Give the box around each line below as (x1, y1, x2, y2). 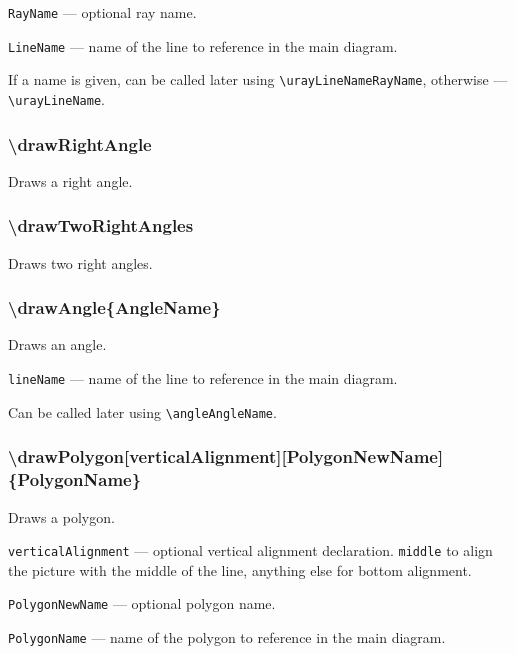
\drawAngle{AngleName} (8, 295, 221, 320)
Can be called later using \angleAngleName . (8, 401, 277, 422)
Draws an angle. (8, 334, 107, 355)
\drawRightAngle (8, 131, 152, 156)
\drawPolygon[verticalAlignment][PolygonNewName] (8, 444, 444, 469)
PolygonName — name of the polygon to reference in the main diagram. (8, 627, 446, 648)
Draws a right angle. (8, 170, 133, 191)
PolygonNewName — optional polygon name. (8, 593, 276, 614)
